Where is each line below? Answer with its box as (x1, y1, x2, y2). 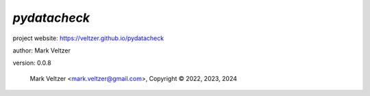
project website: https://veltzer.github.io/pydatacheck (12, 34, 164, 42)
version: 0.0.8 (12, 59, 51, 67)
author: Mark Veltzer (12, 46, 71, 54)
